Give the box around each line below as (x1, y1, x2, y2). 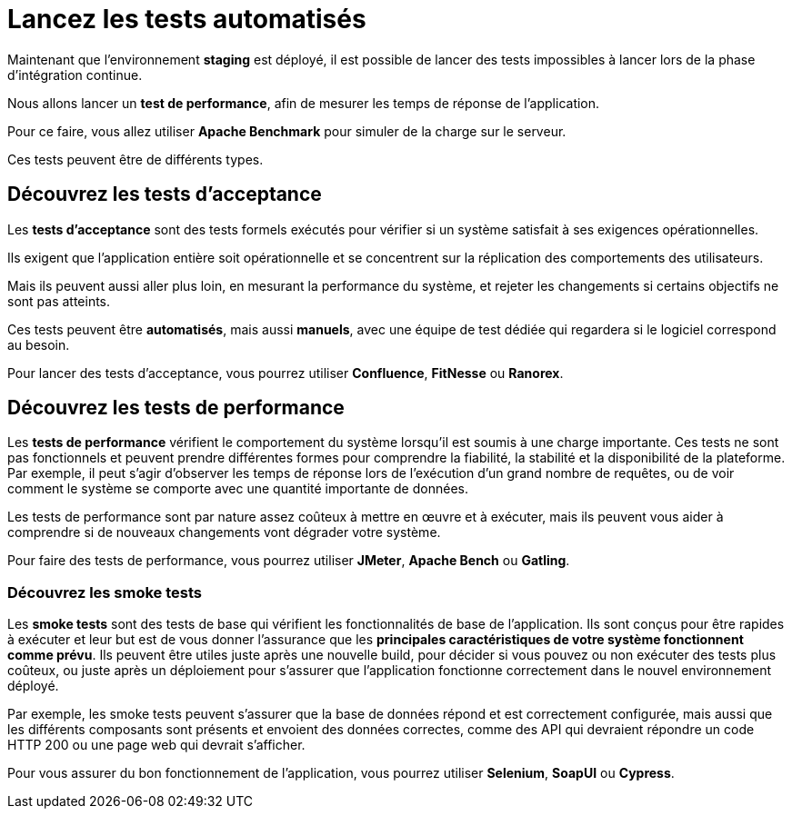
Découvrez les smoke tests (7, 582, 202, 602)
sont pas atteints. (7, 293, 111, 309)
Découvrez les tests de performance (7, 396, 345, 420)
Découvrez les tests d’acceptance (7, 183, 322, 206)
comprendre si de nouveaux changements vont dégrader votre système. (7, 524, 441, 541)
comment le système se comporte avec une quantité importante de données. (7, 481, 468, 497)
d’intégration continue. (7, 66, 143, 83)
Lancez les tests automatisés (7, 4, 366, 35)
